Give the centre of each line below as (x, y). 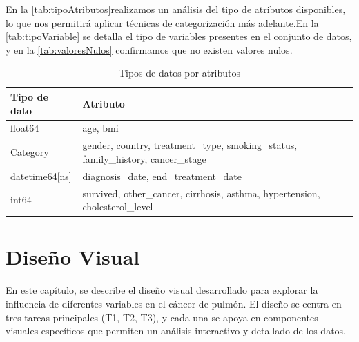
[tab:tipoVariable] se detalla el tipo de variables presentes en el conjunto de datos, (179, 36)
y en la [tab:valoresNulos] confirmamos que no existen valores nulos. (149, 49)
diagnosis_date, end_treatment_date (162, 175)
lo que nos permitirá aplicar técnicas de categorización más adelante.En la (162, 22)
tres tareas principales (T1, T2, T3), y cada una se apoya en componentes (162, 317)
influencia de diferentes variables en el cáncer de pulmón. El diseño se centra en (174, 303)
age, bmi (100, 128)
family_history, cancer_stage (144, 158)
